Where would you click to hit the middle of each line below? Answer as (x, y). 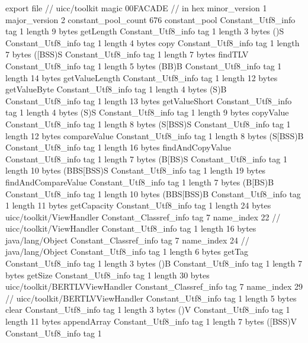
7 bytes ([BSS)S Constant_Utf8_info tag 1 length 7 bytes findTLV (127, 54)
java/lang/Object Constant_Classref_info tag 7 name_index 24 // (127, 240)
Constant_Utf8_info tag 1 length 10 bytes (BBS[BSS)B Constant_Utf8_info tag (153, 193)
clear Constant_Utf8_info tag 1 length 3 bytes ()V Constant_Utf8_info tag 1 (148, 310)
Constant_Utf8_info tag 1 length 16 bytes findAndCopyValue (118, 147)
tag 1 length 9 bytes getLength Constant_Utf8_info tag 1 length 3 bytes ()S (145, 31)
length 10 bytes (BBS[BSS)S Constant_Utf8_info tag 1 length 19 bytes (136, 170)
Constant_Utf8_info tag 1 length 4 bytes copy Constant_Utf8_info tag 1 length (153, 42)
